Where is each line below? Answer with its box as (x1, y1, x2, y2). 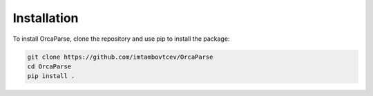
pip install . (27, 73, 75, 80)
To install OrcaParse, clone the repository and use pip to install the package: (12, 35, 230, 43)
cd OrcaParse (27, 62, 72, 70)
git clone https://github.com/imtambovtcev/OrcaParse (27, 52, 213, 61)
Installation (12, 10, 79, 26)
